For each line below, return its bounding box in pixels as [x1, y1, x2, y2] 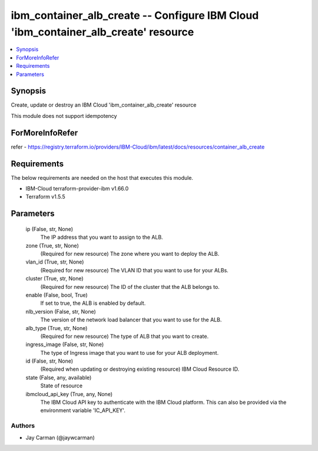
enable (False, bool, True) [25, 291, 88, 298]
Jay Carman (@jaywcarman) [25, 434, 95, 441]
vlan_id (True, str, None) [25, 258, 84, 265]
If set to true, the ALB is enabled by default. [40, 299, 146, 307]
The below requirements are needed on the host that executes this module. [11, 174, 194, 181]
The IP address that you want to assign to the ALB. [40, 233, 163, 241]
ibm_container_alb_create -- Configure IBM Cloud [11, 9, 259, 22]
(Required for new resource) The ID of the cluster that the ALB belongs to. [40, 283, 220, 290]
